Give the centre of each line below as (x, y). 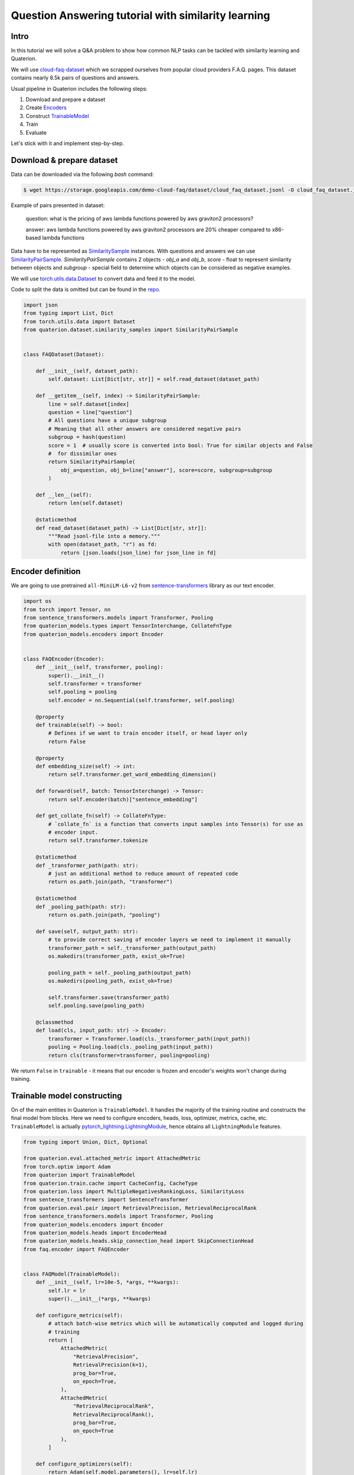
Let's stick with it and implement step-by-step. (68, 143)
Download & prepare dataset (64, 160)
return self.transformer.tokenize (98, 840)
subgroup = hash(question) (87, 437)
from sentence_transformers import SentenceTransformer (106, 1200)
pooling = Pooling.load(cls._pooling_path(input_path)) (131, 1047)
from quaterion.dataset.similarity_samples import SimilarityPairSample (131, 330)
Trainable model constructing (66, 1095)
